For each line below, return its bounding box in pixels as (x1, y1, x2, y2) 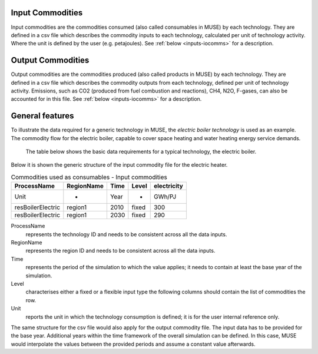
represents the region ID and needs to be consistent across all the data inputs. (25, 247, 216, 254)
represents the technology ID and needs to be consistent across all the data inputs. (25, 230, 227, 238)
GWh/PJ (153, 193, 177, 201)
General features (11, 111, 74, 121)
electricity (153, 182, 184, 190)
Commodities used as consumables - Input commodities (11, 173, 167, 181)
